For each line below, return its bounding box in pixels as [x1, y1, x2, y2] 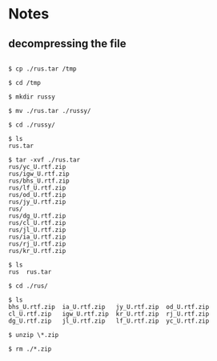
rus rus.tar [8, 268, 52, 276]
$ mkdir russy [8, 93, 56, 101]
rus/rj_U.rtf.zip [8, 240, 66, 248]
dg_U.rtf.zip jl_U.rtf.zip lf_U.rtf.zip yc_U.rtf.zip [8, 317, 210, 325]
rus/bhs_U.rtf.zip [8, 177, 70, 185]
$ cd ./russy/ [8, 121, 56, 129]
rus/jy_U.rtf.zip [8, 198, 66, 206]
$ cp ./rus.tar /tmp [8, 65, 78, 73]
